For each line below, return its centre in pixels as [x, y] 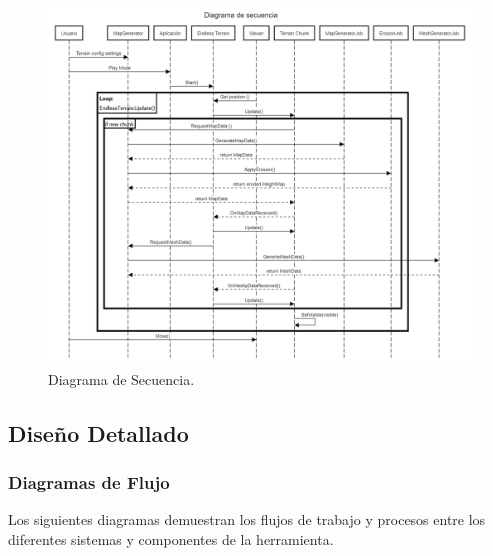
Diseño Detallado [98, 432]
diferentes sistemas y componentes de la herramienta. [171, 538]
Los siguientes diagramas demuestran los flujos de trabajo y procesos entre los [247, 519]
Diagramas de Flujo [89, 481]
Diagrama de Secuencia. [121, 378]
